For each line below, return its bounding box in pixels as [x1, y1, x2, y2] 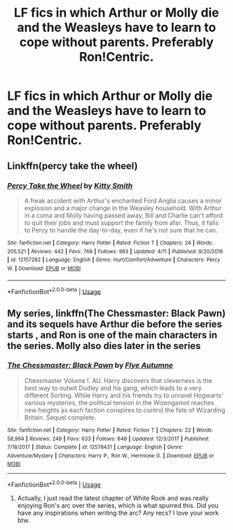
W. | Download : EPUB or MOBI [7, 265, 81, 272]
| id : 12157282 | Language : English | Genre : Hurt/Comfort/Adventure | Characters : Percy [7, 257, 221, 264]
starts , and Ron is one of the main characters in [7, 329, 218, 341]
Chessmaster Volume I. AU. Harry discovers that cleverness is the [24, 376, 213, 384]
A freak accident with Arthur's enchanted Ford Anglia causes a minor [24, 196, 222, 205]
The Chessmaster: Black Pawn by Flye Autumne [7, 361, 173, 370]
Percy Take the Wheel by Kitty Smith [7, 180, 133, 190]
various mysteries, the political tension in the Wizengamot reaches [24, 398, 215, 407]
